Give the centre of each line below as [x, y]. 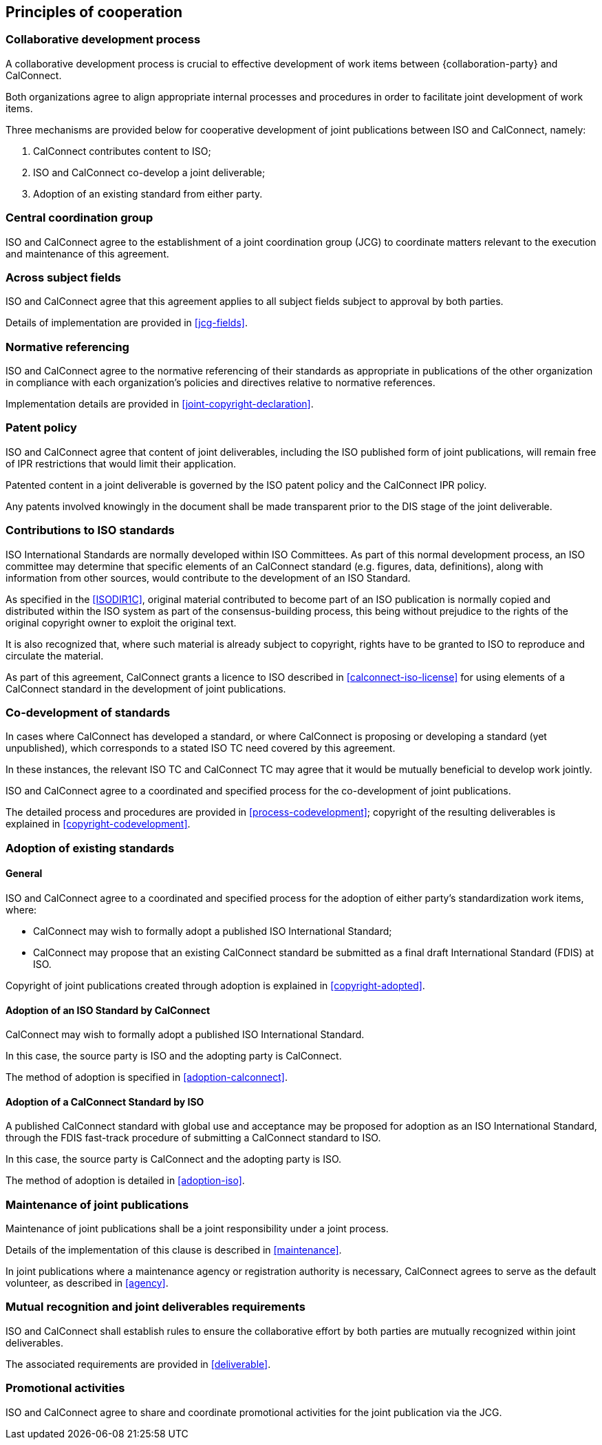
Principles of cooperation [94, 12]
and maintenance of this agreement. [87, 253]
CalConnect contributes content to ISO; [122, 151]
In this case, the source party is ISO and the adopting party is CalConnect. [174, 1056]
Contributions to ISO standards [90, 530]
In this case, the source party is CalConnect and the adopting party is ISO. [174, 1159]
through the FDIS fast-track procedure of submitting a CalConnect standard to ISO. [193, 1138]
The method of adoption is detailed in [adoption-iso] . [125, 1181]
